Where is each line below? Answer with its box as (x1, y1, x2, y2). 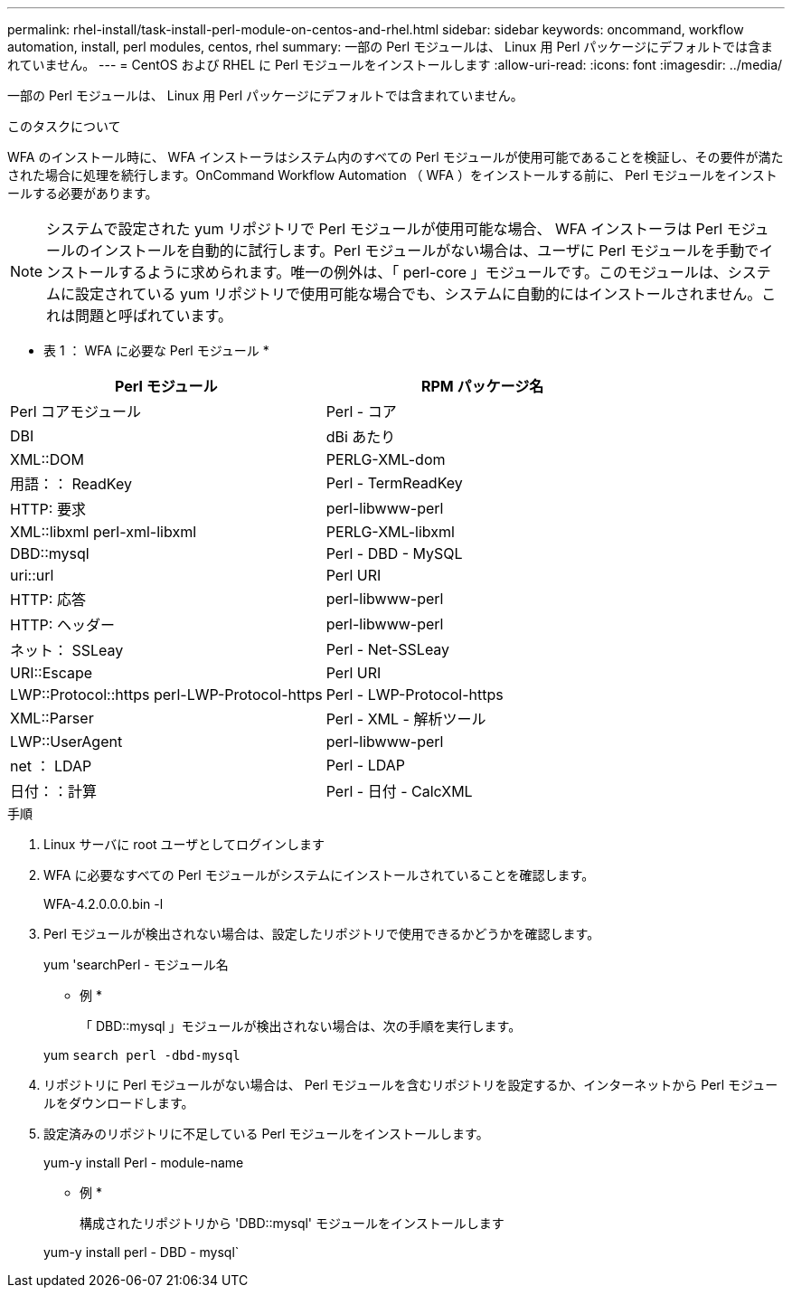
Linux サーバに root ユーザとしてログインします (43, 837, 325, 852)
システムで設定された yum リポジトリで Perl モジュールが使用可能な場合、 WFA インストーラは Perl (46, 220, 723, 238)
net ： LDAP (10, 757, 92, 775)
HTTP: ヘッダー (10, 616, 115, 634)
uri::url (10, 566, 54, 584)
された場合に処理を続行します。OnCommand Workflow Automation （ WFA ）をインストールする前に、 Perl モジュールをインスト (7, 167, 778, 183)
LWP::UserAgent (10, 733, 123, 751)
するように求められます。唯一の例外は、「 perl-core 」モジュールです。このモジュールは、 (118, 263, 728, 281)
